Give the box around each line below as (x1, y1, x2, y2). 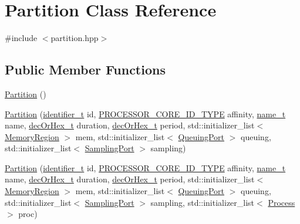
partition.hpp (50, 32, 99, 44)
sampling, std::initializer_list (150, 196, 255, 208)
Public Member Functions (5, 60, 166, 79)
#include (5, 32, 38, 44)
